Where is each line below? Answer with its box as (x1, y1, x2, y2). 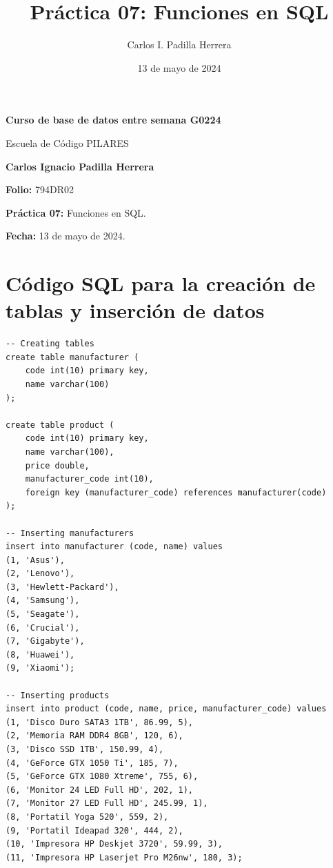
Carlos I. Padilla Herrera (127, 37, 232, 52)
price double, (25, 460, 90, 471)
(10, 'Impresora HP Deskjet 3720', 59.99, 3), (6, 839, 223, 849)
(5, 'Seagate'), (6, 609, 80, 620)
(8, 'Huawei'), (6, 649, 75, 660)
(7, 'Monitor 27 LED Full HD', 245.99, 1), (6, 798, 208, 809)
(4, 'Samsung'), (6, 595, 80, 606)
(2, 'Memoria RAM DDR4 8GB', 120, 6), (6, 731, 183, 741)
